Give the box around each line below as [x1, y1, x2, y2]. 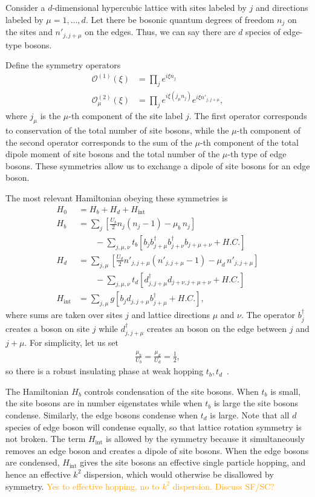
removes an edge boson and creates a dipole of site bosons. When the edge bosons [5, 444, 309, 456]
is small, [270, 385, 301, 397]
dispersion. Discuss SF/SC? [172, 479, 274, 492]
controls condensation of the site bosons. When [84, 385, 259, 397]
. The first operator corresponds [189, 109, 307, 122]
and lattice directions [131, 308, 210, 321]
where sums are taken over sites [5, 308, 123, 321]
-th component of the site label [68, 109, 183, 122]
